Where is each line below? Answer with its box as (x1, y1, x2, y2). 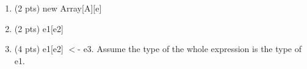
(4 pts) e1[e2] (14, 42, 63, 55)
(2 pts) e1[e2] (14, 22, 63, 34)
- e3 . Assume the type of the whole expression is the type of (78, 42, 302, 55)
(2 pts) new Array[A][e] (14, 2, 102, 14)
